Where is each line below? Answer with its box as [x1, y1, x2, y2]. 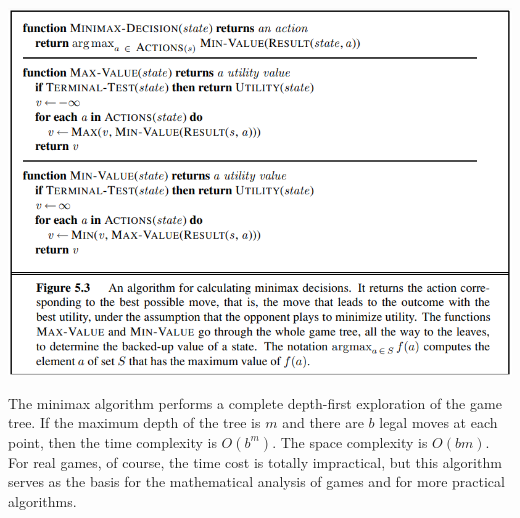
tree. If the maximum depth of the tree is [8, 412, 261, 433]
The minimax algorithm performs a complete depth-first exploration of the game [8, 392, 502, 413]
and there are [282, 412, 364, 433]
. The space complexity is [272, 431, 428, 452]
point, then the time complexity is [8, 431, 217, 452]
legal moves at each [379, 412, 498, 433]
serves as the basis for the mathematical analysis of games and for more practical [8, 471, 505, 492]
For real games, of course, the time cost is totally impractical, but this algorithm [8, 451, 502, 472]
